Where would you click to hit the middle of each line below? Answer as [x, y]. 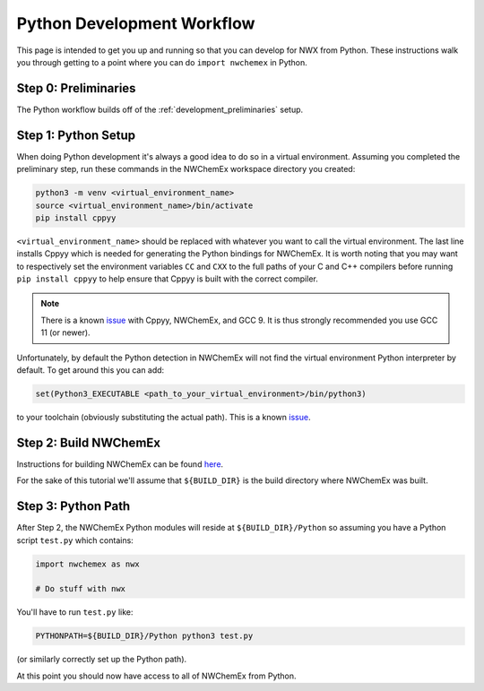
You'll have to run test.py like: [75, 612]
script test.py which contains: [75, 540]
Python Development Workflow [136, 23]
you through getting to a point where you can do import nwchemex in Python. [162, 62]
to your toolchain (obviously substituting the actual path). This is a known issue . [164, 417]
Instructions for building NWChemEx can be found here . [120, 464]
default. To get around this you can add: [91, 370]
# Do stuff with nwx [80, 589]
